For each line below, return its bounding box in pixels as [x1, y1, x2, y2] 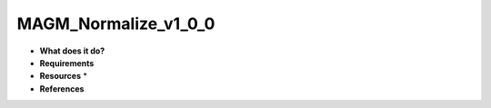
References [39, 83, 85, 94]
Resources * [39, 71, 88, 82]
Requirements [39, 57, 95, 68]
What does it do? [39, 45, 105, 56]
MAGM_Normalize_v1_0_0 [16, 14, 215, 34]
